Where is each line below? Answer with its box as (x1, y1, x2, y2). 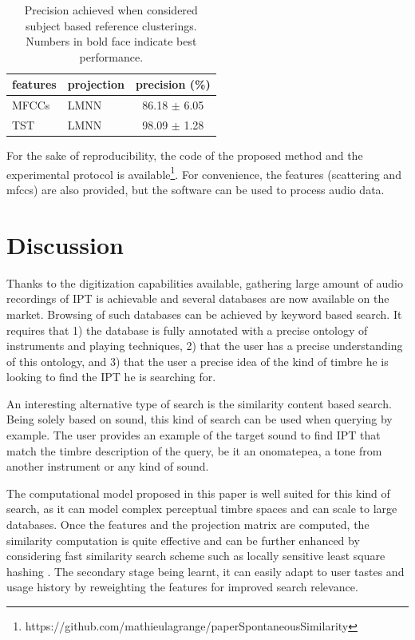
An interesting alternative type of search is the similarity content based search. (6, 395, 392, 411)
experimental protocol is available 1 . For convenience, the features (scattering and (6, 163, 401, 182)
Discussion (6, 228, 124, 260)
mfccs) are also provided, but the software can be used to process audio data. (6, 181, 385, 197)
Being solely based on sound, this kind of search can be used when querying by (6, 411, 393, 427)
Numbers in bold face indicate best (26, 33, 197, 50)
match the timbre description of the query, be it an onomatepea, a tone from (6, 442, 382, 459)
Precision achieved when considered (24, 2, 198, 18)
